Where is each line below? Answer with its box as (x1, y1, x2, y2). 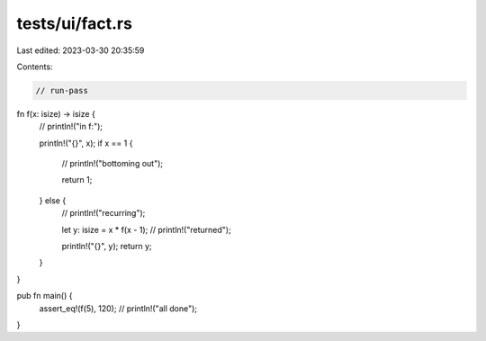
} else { (39, 194, 67, 206)
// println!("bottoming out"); (61, 158, 164, 169)
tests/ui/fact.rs (16, 13, 132, 33)
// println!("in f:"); (39, 121, 103, 132)
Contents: (16, 61, 53, 72)
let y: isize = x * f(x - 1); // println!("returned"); (61, 224, 231, 235)
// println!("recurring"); (61, 208, 146, 219)
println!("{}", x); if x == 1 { (39, 138, 133, 148)
